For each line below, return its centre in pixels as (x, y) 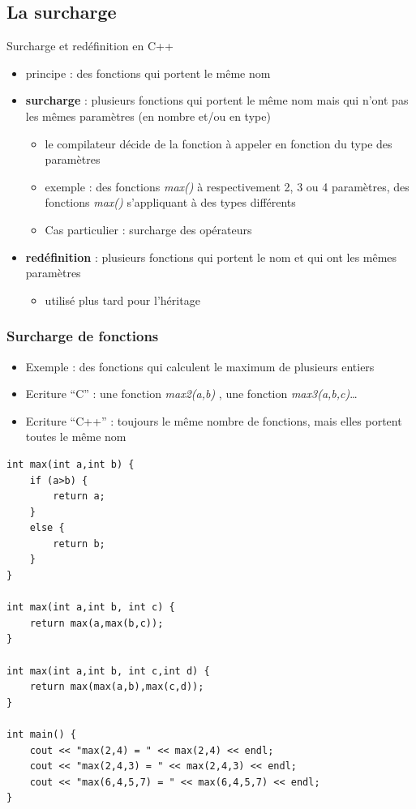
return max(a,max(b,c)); (96, 623)
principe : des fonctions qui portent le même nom (148, 73)
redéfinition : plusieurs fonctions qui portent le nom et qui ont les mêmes (211, 257)
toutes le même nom (76, 437)
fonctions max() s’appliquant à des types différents (170, 202)
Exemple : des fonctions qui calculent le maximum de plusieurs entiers (200, 366)
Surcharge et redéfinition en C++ (90, 46)
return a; (79, 497)
